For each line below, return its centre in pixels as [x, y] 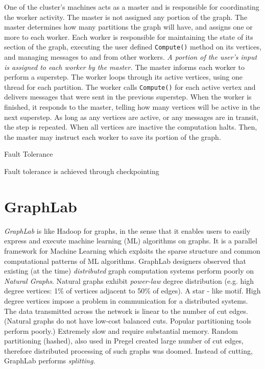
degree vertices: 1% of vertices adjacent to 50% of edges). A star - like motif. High [132, 291]
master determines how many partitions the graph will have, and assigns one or [128, 27]
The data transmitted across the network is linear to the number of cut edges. [126, 311]
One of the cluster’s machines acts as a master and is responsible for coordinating [132, 7]
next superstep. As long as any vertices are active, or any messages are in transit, [131, 117]
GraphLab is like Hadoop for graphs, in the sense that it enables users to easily [127, 230]
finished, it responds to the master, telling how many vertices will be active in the [132, 107]
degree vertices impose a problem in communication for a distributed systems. [126, 300]
